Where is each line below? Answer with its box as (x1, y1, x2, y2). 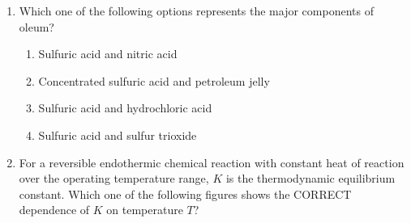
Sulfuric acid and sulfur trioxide (38, 126, 197, 143)
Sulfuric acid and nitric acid (38, 45, 178, 62)
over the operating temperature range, (19, 170, 209, 187)
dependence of (19, 201, 90, 218)
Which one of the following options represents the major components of (19, 2, 374, 19)
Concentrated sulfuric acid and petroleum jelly (38, 72, 270, 89)
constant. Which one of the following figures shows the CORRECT (19, 185, 352, 202)
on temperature (106, 201, 183, 218)
